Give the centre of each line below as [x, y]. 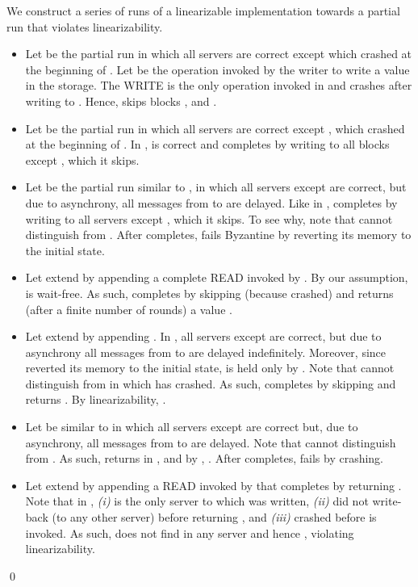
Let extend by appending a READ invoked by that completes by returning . [213, 485]
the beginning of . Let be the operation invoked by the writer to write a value [217, 69]
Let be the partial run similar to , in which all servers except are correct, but [216, 187]
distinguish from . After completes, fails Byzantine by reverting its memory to [218, 235]
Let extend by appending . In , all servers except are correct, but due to [203, 336]
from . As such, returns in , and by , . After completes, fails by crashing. [205, 458]
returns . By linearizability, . [96, 399]
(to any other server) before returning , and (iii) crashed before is [214, 517]
